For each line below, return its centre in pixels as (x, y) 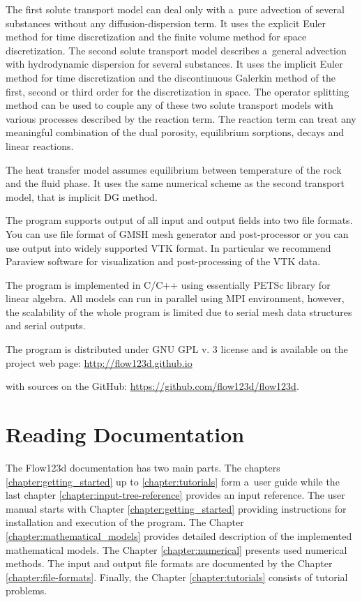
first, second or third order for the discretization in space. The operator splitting (178, 91)
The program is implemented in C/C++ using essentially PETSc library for (168, 284)
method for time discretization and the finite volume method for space (156, 37)
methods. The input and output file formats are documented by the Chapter (169, 563)
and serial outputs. (46, 325)
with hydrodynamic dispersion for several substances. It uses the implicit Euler (174, 64)
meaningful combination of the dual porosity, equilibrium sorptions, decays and (175, 132)
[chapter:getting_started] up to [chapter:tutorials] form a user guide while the (173, 481)
